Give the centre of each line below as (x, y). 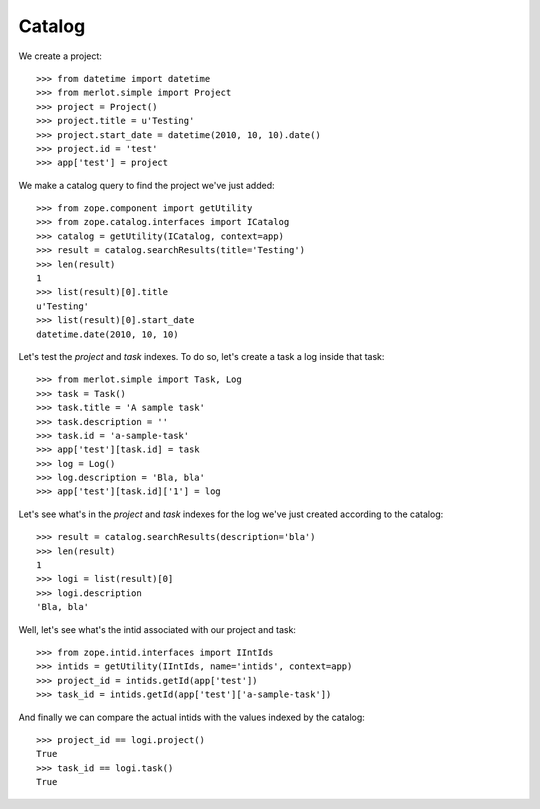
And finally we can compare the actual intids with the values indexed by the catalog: (191, 717)
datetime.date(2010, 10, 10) (107, 334)
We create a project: (60, 56)
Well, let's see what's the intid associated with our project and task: (157, 629)
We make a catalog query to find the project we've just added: (146, 185)
